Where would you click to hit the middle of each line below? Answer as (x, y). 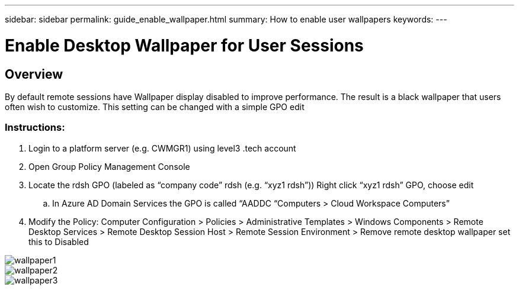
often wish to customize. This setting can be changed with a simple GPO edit (155, 107)
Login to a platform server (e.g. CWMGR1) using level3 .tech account (162, 148)
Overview (34, 74)
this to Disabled (59, 241)
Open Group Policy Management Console (109, 166)
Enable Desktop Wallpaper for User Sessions (184, 45)
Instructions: (35, 128)
